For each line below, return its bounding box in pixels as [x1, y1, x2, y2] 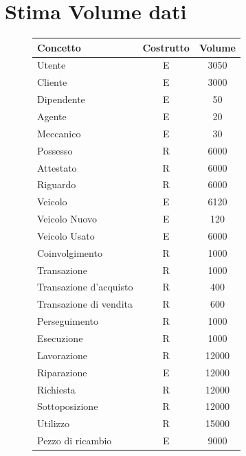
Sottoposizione [37, 399, 98, 413]
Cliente [37, 75, 67, 89]
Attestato [37, 160, 77, 174]
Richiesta [37, 382, 76, 396]
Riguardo [37, 177, 76, 192]
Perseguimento [37, 314, 98, 328]
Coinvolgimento [37, 245, 102, 260]
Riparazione [37, 365, 87, 379]
